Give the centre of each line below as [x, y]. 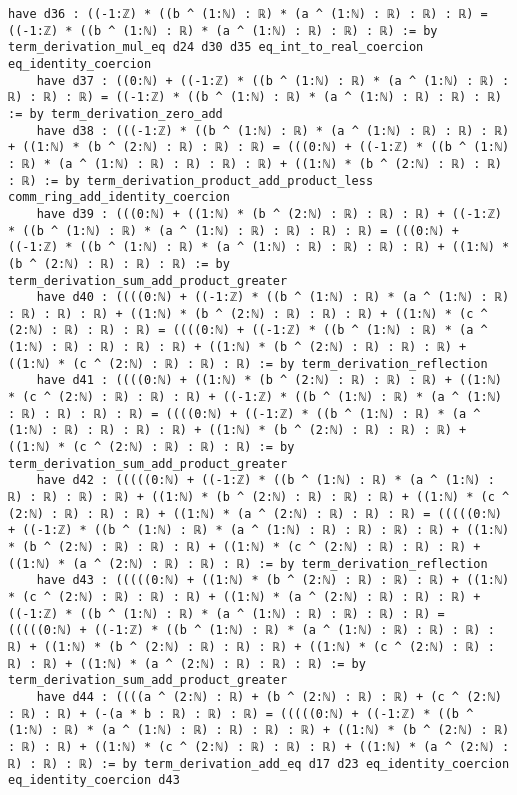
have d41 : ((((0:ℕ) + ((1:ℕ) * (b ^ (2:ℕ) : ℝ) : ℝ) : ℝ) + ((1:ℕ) [269, 380]
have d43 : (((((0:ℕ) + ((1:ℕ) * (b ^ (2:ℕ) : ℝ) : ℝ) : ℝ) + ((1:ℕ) [273, 580]
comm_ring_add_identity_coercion [119, 197]
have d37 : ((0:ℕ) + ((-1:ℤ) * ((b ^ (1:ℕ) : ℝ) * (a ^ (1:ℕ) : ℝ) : [273, 80]
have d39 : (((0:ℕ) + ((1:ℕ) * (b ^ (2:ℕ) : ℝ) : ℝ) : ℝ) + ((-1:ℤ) [269, 213]
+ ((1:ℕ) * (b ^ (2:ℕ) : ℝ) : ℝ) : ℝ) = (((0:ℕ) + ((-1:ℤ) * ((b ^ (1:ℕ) [259, 147]
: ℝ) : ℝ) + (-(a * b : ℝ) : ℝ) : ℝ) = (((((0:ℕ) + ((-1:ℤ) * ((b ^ [241, 713]
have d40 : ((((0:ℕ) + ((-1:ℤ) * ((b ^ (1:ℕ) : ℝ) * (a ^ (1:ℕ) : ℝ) [273, 297]
